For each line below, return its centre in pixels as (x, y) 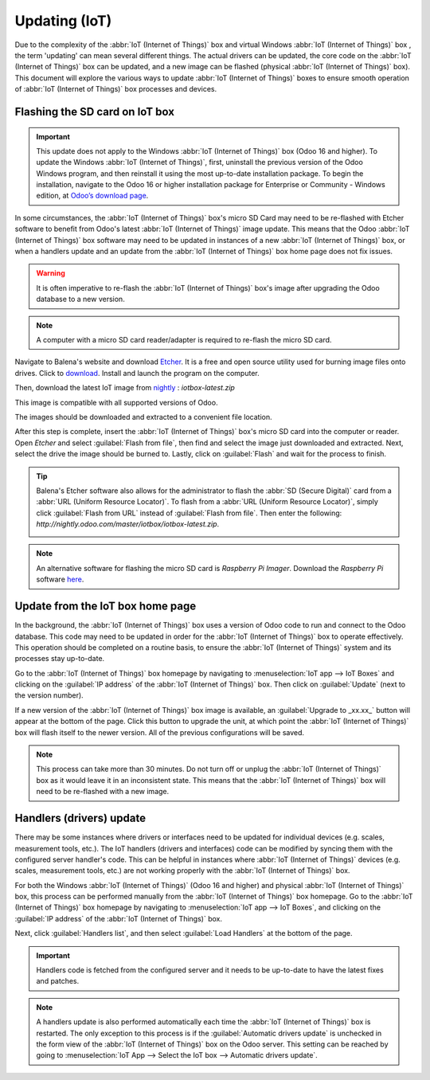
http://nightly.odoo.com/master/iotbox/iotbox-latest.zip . (128, 524)
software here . (60, 579)
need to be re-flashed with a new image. (103, 792)
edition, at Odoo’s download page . (92, 196)
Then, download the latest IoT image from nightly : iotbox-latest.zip (125, 388)
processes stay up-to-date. (60, 659)
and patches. (58, 981)
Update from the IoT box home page (106, 607)
